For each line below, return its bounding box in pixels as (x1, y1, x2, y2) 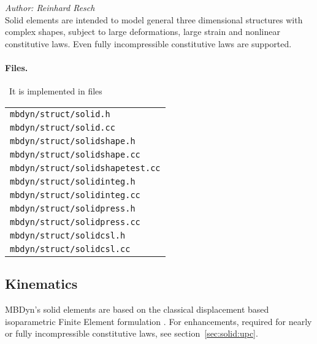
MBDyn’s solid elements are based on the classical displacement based (5, 302, 269, 315)
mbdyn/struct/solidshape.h (10, 136, 136, 146)
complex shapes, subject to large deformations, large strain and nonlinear (5, 25, 280, 38)
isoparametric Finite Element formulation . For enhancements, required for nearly (5, 315, 312, 327)
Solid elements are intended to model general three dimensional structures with (5, 13, 303, 26)
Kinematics (5, 274, 78, 293)
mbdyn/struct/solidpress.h (10, 203, 136, 213)
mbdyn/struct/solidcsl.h (10, 230, 126, 240)
